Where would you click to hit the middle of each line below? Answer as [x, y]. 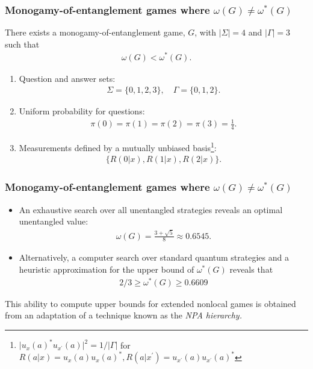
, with [206, 32]
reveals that [251, 269]
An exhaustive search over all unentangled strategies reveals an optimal [151, 209]
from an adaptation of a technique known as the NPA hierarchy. [123, 315]
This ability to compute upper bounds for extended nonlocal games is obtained [150, 303]
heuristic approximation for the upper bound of [107, 269]
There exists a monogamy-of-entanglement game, [95, 32]
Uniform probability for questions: [82, 111]
